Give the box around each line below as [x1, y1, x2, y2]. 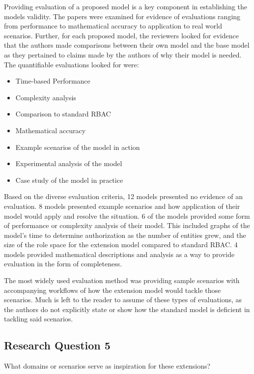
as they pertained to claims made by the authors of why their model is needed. [4, 49, 242, 59]
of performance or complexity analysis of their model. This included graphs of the [4, 220, 250, 230]
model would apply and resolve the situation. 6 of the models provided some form [4, 210, 250, 221]
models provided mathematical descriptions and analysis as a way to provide [4, 249, 235, 259]
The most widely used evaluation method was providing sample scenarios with [4, 275, 240, 286]
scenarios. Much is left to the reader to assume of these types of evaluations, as [4, 294, 242, 305]
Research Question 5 [4, 338, 111, 353]
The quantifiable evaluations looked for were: [4, 59, 139, 69]
